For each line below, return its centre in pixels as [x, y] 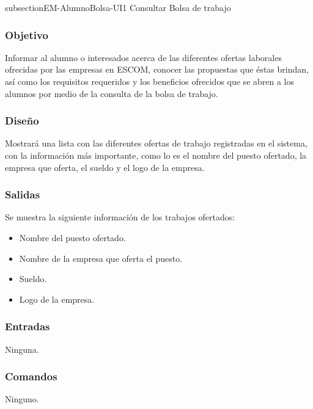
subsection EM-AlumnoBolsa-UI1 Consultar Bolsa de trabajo [118, 7]
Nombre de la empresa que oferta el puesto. [101, 258]
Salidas [23, 194]
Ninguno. [22, 399]
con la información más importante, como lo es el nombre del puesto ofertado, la [156, 155]
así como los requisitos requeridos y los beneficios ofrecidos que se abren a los [150, 81]
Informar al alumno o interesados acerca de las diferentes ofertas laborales [143, 57]
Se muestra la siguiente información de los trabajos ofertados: [120, 217]
